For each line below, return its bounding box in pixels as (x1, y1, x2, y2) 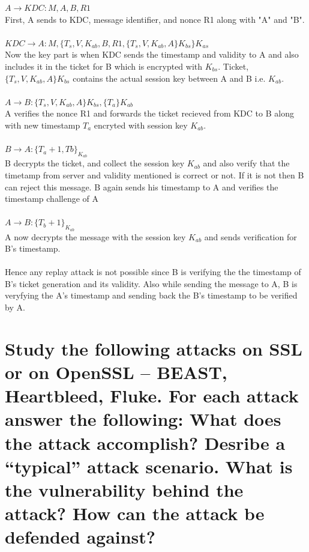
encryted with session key (94, 118, 188, 131)
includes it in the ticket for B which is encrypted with (5, 59, 203, 72)
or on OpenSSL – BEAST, (5, 360, 227, 384)
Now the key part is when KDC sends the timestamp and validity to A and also (5, 48, 299, 61)
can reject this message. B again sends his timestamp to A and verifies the (5, 180, 278, 193)
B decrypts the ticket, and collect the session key (5, 157, 185, 169)
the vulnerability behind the (5, 477, 244, 502)
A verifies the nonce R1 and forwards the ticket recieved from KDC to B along (5, 107, 294, 120)
